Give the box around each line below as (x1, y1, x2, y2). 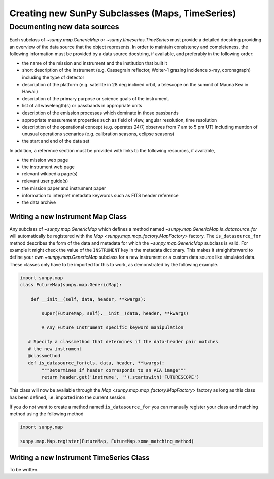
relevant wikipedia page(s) (22, 171, 78, 177)
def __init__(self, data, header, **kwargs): (30, 297, 146, 302)
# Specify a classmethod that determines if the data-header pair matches (28, 339, 218, 345)
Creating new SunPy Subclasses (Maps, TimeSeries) (9, 8, 236, 19)
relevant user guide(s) (22, 178, 68, 184)
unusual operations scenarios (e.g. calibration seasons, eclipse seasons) (22, 131, 175, 137)
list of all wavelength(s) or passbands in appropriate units (22, 102, 142, 108)
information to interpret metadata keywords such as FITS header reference (22, 192, 179, 198)
